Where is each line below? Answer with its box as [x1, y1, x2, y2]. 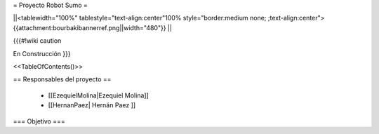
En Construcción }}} [13, 49, 71, 58]
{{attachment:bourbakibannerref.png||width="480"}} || [13, 23, 172, 32]
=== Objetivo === [13, 116, 66, 126]
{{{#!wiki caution [13, 36, 62, 45]
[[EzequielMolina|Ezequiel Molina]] [48, 91, 149, 100]
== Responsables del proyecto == [13, 75, 112, 83]
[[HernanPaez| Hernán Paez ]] [48, 101, 136, 109]
